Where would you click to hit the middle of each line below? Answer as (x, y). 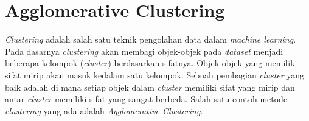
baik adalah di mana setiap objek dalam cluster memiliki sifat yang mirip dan (150, 87)
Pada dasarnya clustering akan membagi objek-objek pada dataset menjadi (144, 51)
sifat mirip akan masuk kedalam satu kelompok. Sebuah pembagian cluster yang (155, 74)
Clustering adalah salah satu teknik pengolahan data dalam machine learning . (151, 39)
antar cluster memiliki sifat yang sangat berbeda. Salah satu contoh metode (146, 99)
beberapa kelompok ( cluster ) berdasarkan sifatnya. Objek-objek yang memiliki (151, 63)
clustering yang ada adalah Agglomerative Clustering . (104, 110)
